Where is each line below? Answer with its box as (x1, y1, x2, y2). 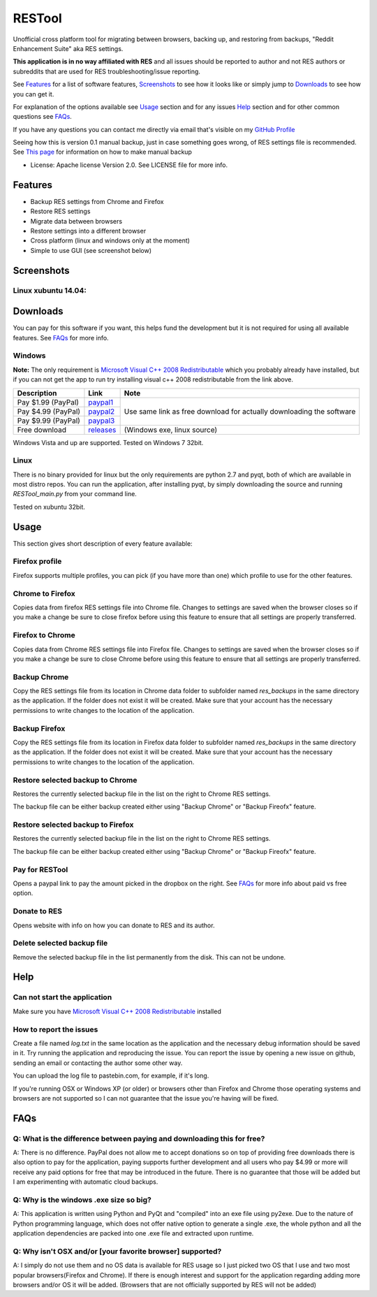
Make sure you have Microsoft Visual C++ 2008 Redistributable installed (13, 1007, 221, 1015)
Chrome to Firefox (13, 588, 76, 598)
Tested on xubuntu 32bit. (13, 502, 85, 511)
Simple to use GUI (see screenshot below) (30, 246, 151, 254)
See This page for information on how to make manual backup (13, 147, 192, 157)
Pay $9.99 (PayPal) (17, 416, 80, 426)
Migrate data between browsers (30, 217, 122, 225)
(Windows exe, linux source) (124, 425, 218, 435)
